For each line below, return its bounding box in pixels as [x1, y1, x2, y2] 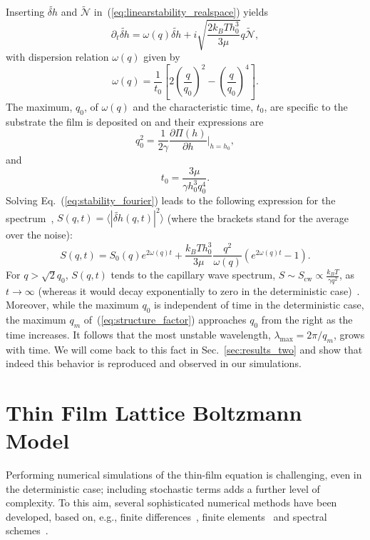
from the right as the [261, 311, 353, 326]
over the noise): [6, 227, 73, 242]
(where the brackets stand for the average [167, 210, 349, 225]
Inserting [6, 4, 45, 19]
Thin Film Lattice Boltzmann [6, 397, 302, 426]
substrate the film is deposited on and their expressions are [6, 114, 264, 129]
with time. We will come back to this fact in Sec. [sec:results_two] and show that [6, 341, 363, 356]
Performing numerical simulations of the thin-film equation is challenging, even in [6, 467, 362, 482]
